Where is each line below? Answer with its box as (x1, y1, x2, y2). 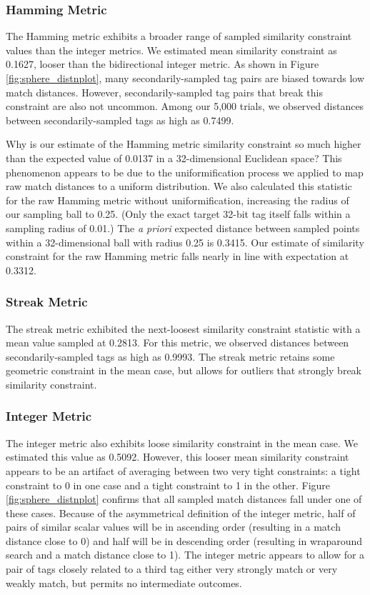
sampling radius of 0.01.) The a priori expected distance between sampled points (6, 220, 360, 235)
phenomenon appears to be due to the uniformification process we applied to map (6, 164, 364, 179)
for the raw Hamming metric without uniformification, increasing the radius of (6, 192, 349, 207)
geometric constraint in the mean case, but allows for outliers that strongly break (6, 363, 361, 378)
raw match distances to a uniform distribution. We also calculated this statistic (6, 179, 352, 194)
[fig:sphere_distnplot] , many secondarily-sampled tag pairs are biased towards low (6, 71, 365, 85)
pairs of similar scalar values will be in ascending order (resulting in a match (6, 519, 341, 534)
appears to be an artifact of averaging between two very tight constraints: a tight (6, 463, 361, 478)
